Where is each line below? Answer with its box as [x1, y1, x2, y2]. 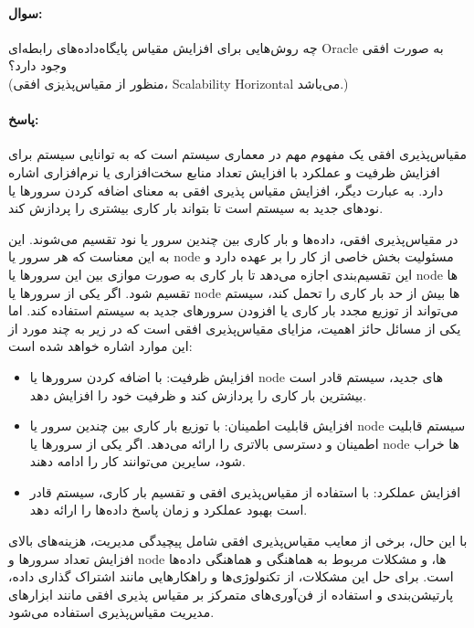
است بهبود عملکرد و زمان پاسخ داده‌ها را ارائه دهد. [29, 500, 308, 519]
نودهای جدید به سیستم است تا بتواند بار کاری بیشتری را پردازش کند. [8, 198, 384, 218]
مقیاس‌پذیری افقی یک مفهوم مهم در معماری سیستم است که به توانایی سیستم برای [8, 144, 468, 164]
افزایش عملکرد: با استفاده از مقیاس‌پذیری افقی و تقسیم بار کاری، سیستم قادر [29, 482, 461, 501]
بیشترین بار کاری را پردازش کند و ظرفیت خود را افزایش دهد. [29, 385, 367, 404]
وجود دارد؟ [8, 56, 68, 75]
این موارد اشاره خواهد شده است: [8, 336, 193, 356]
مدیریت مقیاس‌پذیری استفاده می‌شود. [8, 602, 215, 622]
